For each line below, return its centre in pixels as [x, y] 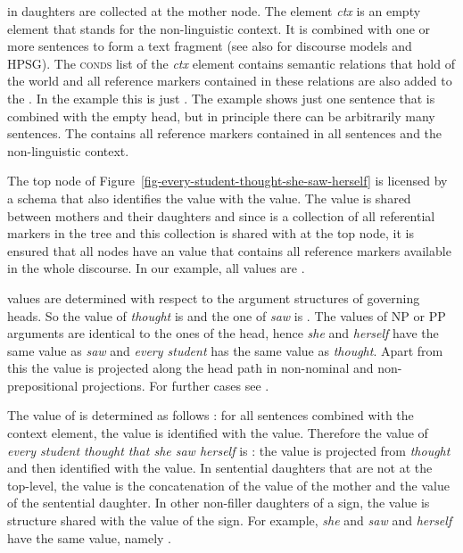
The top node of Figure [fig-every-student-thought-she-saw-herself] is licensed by [227, 181]
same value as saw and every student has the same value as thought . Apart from [225, 350]
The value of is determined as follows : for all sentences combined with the [211, 415]
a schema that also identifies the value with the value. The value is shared [209, 198]
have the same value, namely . [89, 537]
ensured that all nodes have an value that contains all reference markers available [229, 250]
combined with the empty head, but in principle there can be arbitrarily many [221, 116]
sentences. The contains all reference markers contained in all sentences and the [225, 133]
